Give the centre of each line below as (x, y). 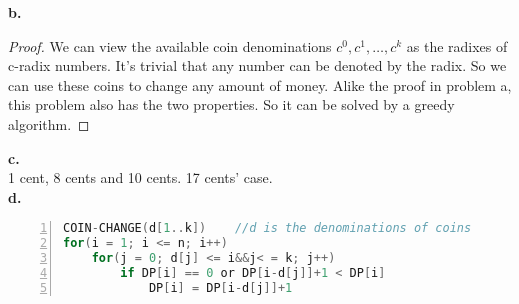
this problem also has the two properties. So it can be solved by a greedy (231, 104)
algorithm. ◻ (49, 123)
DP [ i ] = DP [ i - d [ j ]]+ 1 (220, 287)
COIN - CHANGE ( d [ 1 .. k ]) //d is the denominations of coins (267, 228)
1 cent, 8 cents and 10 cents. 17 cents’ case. (140, 177)
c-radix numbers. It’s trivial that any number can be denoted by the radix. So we (257, 65)
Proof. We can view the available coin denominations (170, 45)
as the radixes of (457, 45)
